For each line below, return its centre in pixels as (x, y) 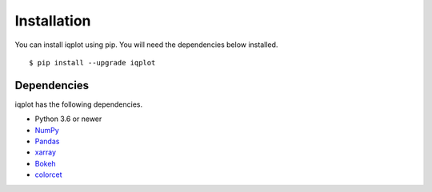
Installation (53, 21)
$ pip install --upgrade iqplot (92, 63)
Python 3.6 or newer (68, 119)
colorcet (48, 174)
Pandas (47, 141)
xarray (45, 152)
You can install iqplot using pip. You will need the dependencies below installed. (146, 45)
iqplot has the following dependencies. (79, 104)
